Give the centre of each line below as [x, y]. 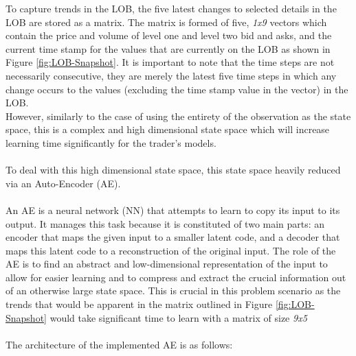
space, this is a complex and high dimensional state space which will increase [168, 129]
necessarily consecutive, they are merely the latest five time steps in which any [171, 75]
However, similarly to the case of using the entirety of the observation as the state [178, 116]
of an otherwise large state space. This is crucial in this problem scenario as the [173, 290]
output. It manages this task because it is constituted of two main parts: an [165, 223]
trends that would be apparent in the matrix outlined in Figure [139, 304]
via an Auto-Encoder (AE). [63, 183]
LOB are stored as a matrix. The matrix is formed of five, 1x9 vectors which [166, 22]
